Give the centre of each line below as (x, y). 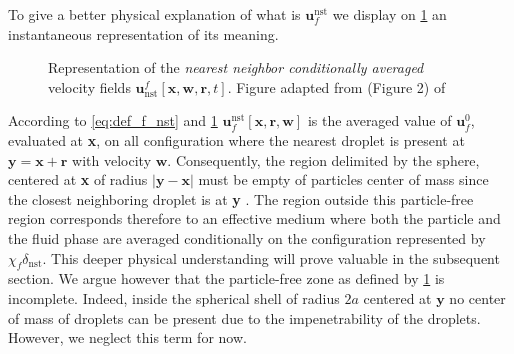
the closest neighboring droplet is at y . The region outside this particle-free (241, 198)
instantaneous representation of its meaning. (143, 33)
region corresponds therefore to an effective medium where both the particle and (254, 218)
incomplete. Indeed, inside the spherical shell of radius (174, 297)
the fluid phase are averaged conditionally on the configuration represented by (247, 237)
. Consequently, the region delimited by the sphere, (323, 159)
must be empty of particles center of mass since (343, 179)
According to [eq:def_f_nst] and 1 (113, 120)
